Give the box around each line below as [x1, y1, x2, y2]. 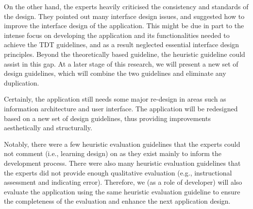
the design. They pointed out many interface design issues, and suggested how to [4, 11, 245, 21]
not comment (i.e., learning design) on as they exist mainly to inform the [4, 148, 221, 158]
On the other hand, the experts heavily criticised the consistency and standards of [4, 1, 249, 11]
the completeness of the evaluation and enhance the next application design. [4, 196, 231, 206]
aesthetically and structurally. [4, 122, 92, 133]
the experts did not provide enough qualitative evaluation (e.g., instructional [4, 167, 232, 177]
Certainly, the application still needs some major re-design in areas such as [4, 94, 226, 104]
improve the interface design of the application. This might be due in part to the [4, 20, 244, 31]
